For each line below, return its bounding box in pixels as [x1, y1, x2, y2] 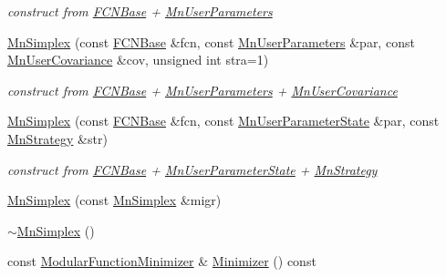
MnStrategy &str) [7, 128, 108, 148]
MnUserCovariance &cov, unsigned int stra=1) [7, 50, 269, 69]
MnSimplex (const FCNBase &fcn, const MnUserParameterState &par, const [7, 111, 440, 130]
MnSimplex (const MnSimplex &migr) [7, 190, 222, 210]
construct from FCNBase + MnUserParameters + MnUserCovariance [7, 80, 398, 99]
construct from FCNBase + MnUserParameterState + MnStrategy [7, 159, 378, 179]
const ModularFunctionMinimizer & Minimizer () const [7, 251, 316, 271]
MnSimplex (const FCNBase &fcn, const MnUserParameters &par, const [7, 32, 415, 51]
